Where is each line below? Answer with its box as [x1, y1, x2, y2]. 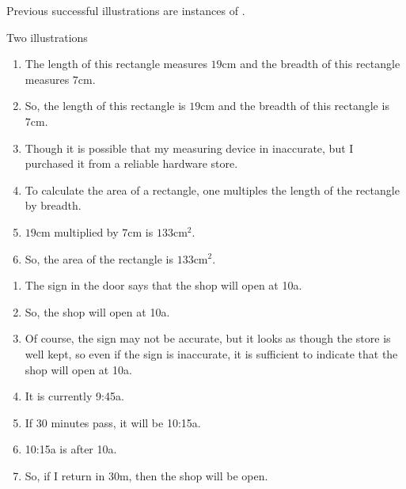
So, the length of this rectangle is [25, 97, 186, 114]
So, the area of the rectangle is [25, 250, 173, 267]
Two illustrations [6, 28, 88, 45]
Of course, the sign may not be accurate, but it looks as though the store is [25, 330, 391, 347]
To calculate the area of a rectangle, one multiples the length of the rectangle [25, 181, 400, 198]
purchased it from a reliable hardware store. [25, 155, 238, 172]
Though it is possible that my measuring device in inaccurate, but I [25, 139, 354, 156]
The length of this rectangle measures [25, 55, 207, 72]
